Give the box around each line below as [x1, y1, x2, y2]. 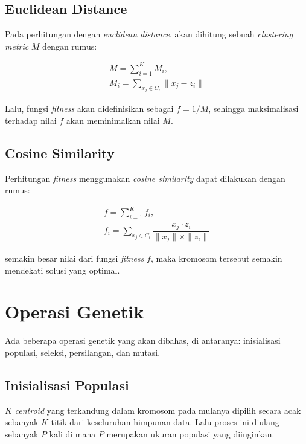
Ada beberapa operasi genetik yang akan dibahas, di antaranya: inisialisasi [5, 334, 281, 347]
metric [5, 39, 29, 52]
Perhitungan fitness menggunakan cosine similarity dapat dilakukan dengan [5, 172, 285, 184]
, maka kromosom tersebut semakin [150, 252, 282, 265]
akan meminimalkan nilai [66, 114, 160, 126]
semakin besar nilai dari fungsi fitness [5, 252, 144, 265]
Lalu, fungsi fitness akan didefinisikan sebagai [5, 102, 174, 115]
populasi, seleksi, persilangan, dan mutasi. [5, 346, 161, 358]
